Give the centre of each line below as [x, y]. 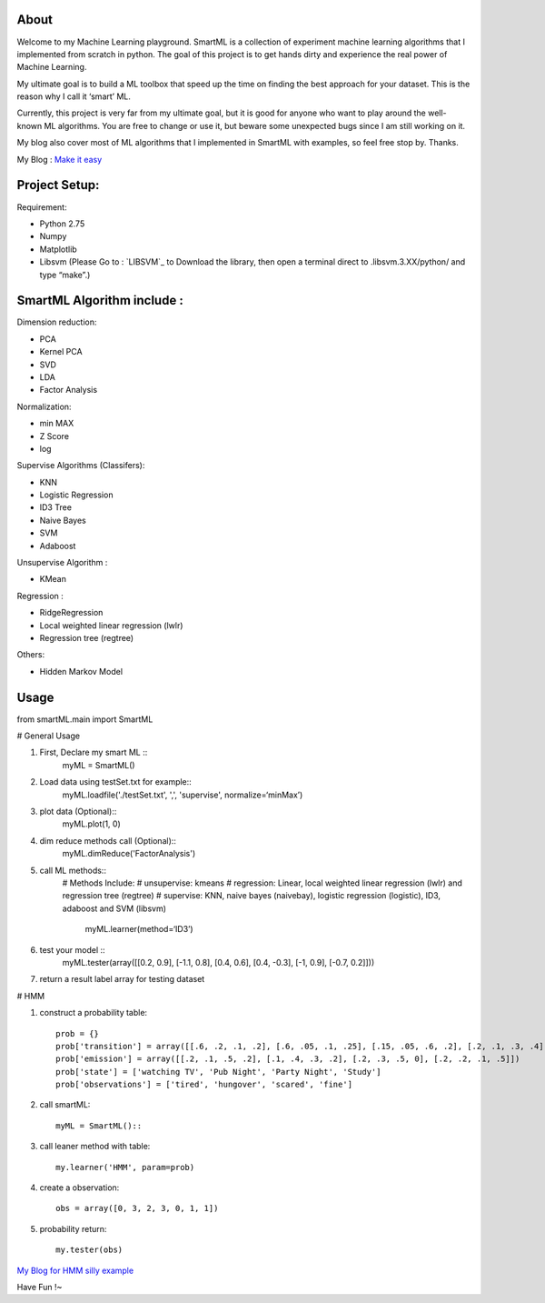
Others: [31, 655]
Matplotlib [58, 249]
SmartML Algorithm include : [100, 301]
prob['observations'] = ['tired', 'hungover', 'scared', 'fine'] [204, 1085]
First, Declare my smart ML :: [94, 752]
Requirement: [42, 207]
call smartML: [65, 1105]
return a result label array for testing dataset [122, 979]
